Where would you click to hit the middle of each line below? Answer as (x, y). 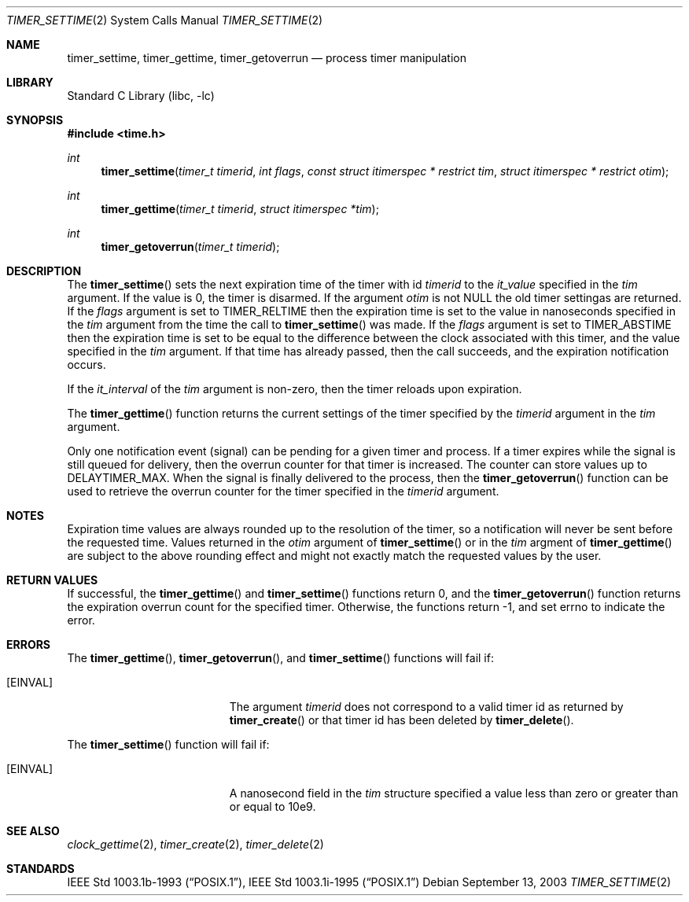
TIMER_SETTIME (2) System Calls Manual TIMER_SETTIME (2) (165, 20)
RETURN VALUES (52, 580)
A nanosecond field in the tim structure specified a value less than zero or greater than (454, 793)
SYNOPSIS (35, 120)
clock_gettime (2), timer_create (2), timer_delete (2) (195, 844)
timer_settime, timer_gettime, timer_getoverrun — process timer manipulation (267, 58)
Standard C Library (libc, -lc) (141, 96)
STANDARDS (41, 869)
